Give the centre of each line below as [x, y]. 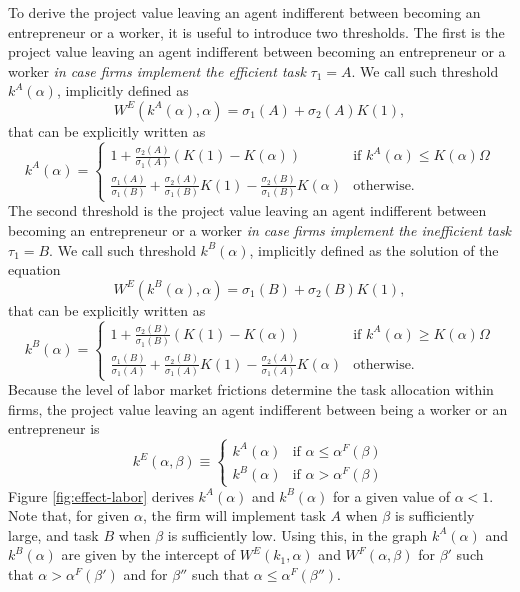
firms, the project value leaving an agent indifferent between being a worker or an [258, 408]
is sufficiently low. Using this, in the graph [297, 534]
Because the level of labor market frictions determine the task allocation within [251, 389]
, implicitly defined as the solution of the [374, 249]
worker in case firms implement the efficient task [157, 70]
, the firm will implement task [234, 515]
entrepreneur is [54, 428]
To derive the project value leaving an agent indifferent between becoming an [244, 12]
